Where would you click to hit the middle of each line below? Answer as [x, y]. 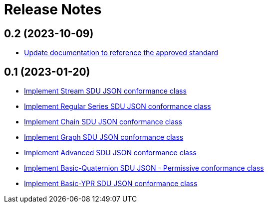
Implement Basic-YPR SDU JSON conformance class [111, 184]
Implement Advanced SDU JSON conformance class [110, 153]
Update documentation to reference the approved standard [121, 53]
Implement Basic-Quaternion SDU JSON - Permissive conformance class [144, 168]
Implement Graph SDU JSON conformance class [104, 137]
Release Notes [53, 9]
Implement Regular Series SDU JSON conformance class [118, 106]
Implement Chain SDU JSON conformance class [103, 122]
